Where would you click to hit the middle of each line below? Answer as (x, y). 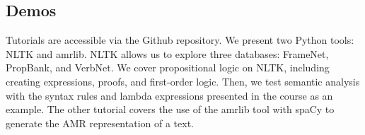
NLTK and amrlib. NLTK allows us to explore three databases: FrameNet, (167, 53)
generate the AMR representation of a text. (100, 123)
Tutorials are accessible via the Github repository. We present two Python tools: (180, 40)
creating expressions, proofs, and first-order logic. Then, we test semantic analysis (183, 81)
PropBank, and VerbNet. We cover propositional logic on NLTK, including (168, 67)
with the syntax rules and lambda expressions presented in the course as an (169, 95)
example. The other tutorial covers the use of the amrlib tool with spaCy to (170, 109)
